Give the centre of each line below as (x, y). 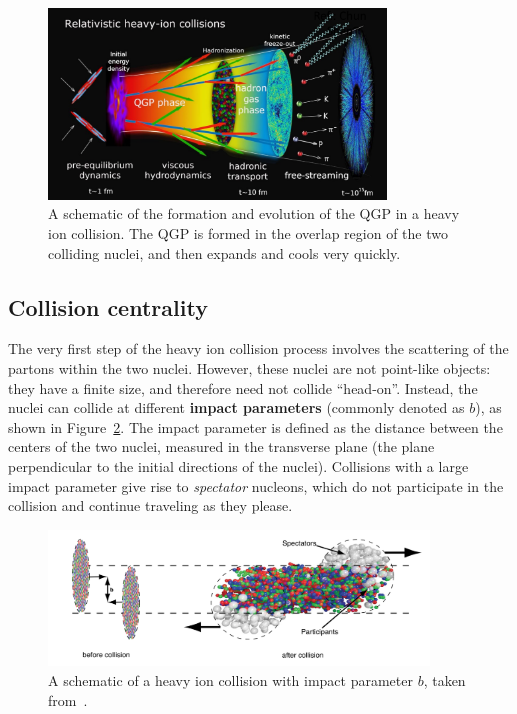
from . (68, 699)
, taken (444, 680)
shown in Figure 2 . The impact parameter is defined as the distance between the (255, 426)
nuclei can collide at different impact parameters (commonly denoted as (236, 407)
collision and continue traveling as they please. (150, 505)
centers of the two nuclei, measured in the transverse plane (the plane (221, 446)
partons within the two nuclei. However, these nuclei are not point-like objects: (249, 367)
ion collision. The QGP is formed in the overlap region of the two (248, 232)
